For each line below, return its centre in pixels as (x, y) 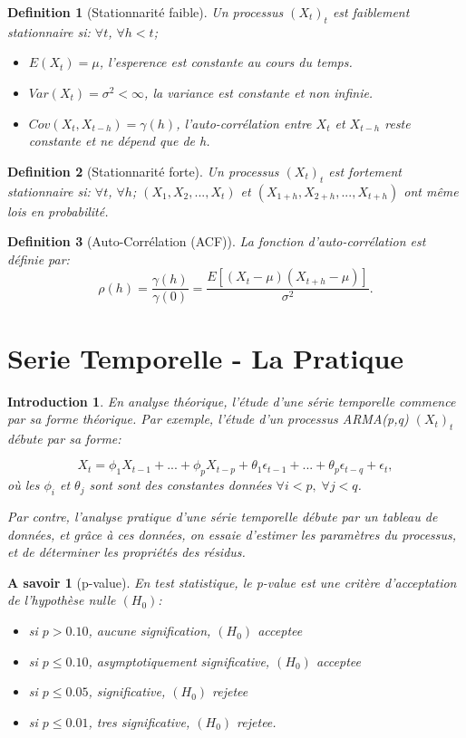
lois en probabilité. (58, 211)
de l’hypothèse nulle (62, 600)
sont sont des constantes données (180, 485)
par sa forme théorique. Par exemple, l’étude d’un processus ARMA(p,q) (208, 419)
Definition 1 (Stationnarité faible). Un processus (146, 12)
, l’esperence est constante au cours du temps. (226, 62)
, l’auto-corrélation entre (244, 123)
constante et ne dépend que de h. (119, 141)
